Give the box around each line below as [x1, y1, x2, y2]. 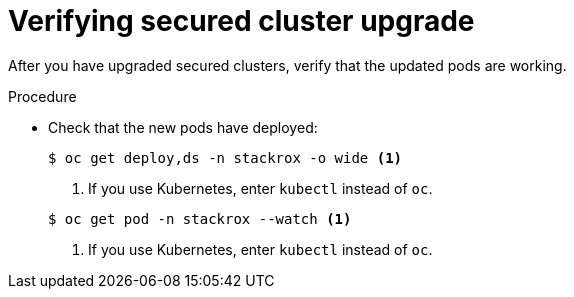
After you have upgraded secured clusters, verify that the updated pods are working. [8, 56, 567, 74]
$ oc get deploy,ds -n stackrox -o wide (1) [48, 149, 403, 166]
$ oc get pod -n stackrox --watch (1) [48, 210, 352, 227]
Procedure [8, 87, 77, 105]
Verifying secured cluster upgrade [8, 4, 475, 38]
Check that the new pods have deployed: [48, 118, 318, 136]
